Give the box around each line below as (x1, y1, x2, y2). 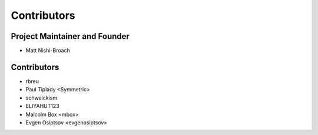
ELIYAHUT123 (25, 103, 59, 110)
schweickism (25, 94, 58, 101)
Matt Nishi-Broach (25, 47, 70, 54)
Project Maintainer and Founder (11, 31, 130, 41)
